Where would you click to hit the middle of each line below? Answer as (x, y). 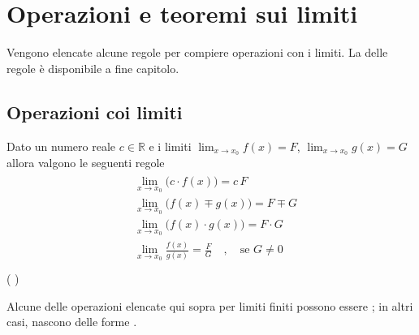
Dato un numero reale (61, 146)
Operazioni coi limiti (95, 112)
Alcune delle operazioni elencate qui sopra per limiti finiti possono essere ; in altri (210, 305)
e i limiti (170, 146)
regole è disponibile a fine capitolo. (93, 68)
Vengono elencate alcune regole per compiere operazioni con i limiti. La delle (197, 52)
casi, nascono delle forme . (72, 322)
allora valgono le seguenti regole (86, 163)
